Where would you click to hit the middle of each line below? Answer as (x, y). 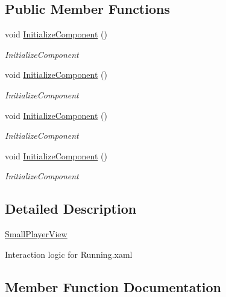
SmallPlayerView (36, 234)
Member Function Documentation (113, 286)
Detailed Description (71, 209)
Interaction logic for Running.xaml (69, 254)
